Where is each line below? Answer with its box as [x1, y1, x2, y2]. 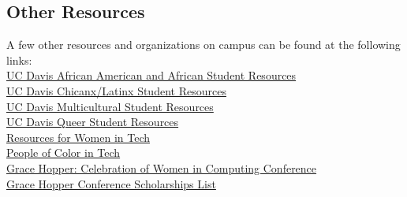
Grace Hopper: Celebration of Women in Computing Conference [6, 159, 317, 176]
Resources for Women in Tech [6, 128, 151, 145]
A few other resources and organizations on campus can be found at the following [6, 36, 401, 53]
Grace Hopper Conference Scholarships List [6, 175, 216, 191]
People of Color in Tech [6, 144, 121, 161]
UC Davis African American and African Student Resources [6, 67, 297, 84]
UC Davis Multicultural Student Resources [6, 98, 214, 114]
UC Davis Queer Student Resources [6, 113, 179, 130]
